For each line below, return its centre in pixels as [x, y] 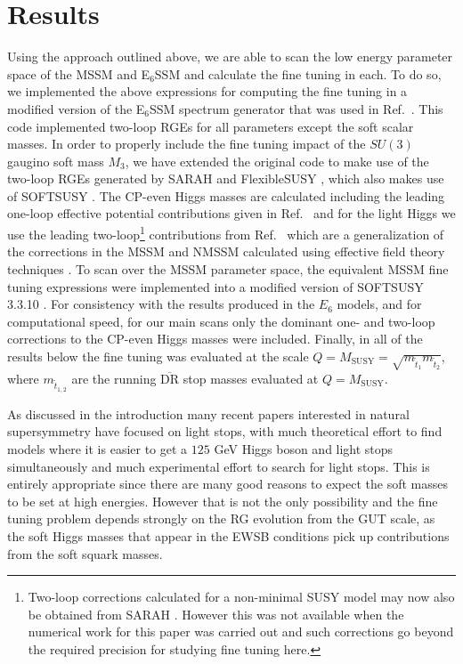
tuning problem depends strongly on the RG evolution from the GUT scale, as [221, 518]
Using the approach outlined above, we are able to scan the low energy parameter [230, 57]
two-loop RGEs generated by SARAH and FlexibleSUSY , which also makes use [226, 178]
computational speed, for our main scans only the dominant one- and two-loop [221, 321]
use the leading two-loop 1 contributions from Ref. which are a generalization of [226, 233]
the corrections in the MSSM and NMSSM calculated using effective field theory [226, 251]
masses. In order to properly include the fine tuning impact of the [187, 144]
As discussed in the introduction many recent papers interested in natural [208, 413]
